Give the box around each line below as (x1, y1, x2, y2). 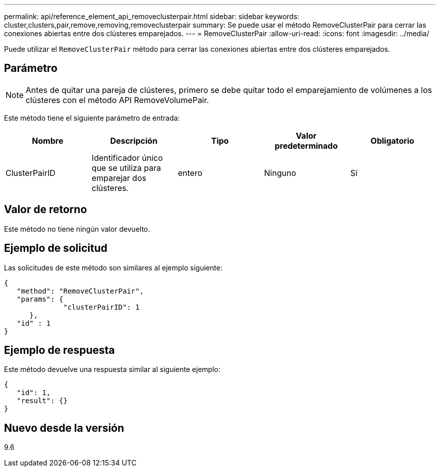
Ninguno (264, 167, 296, 178)
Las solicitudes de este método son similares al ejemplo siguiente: (4, 263, 223, 272)
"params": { (17, 295, 64, 303)
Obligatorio (370, 135, 414, 146)
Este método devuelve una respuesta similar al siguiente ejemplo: (4, 365, 221, 374)
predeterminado (274, 140, 338, 151)
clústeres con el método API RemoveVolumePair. (26, 95, 209, 105)
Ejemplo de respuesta (4, 343, 115, 356)
